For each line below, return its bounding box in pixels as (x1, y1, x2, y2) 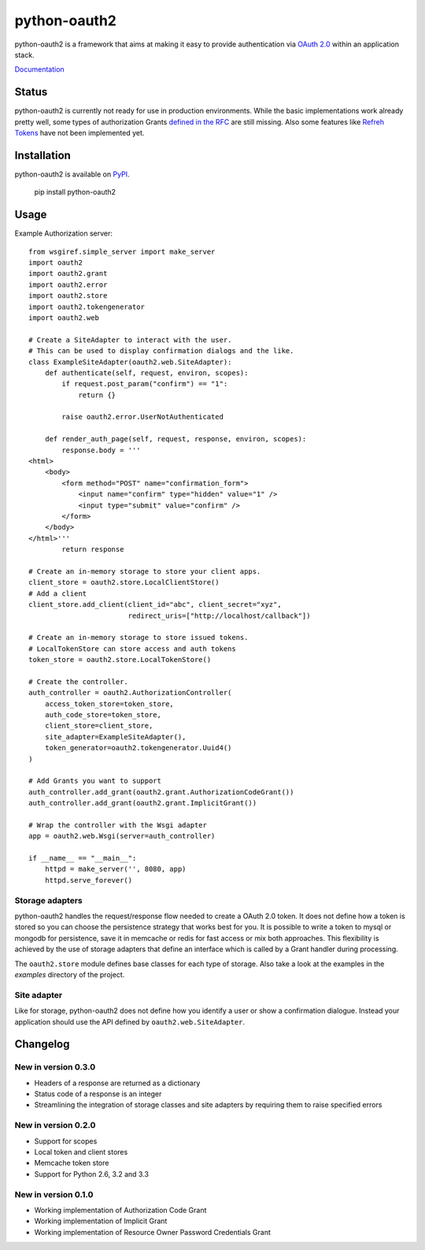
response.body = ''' (61, 445, 141, 455)
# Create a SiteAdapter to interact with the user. (28, 335, 232, 344)
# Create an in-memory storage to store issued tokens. (28, 633, 249, 642)
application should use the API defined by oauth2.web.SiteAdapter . (14, 1017, 246, 1026)
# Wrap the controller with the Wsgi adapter (28, 820, 208, 829)
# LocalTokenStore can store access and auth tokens (28, 644, 236, 653)
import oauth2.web (28, 313, 100, 322)
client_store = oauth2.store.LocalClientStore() (28, 578, 220, 587)
